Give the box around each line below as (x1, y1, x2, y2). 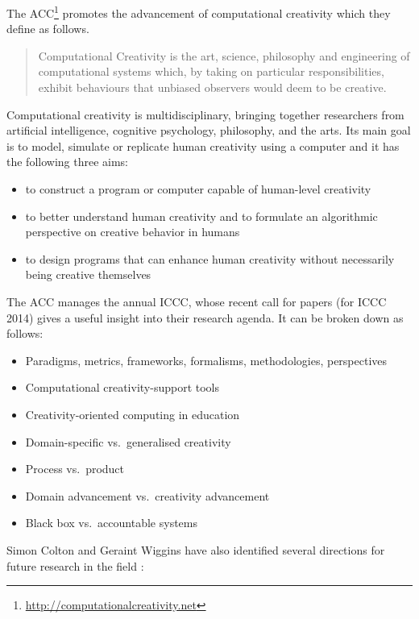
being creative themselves (25, 266, 151, 283)
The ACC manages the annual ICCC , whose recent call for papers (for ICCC (6, 293, 387, 309)
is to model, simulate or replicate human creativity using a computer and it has (6, 137, 400, 154)
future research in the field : (6, 557, 144, 574)
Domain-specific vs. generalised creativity (25, 433, 231, 450)
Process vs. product (25, 460, 125, 477)
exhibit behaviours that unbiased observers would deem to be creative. (38, 79, 387, 96)
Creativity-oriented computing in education (25, 405, 240, 422)
